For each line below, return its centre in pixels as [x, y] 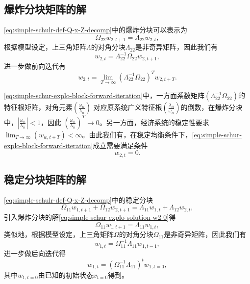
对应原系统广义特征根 [128, 107]
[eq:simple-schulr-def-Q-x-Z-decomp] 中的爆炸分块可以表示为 [96, 30]
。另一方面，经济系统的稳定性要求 [154, 122]
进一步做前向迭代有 [35, 65]
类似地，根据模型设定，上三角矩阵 [59, 234]
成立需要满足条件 [120, 145]
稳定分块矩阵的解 [45, 179]
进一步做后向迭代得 [35, 253]
